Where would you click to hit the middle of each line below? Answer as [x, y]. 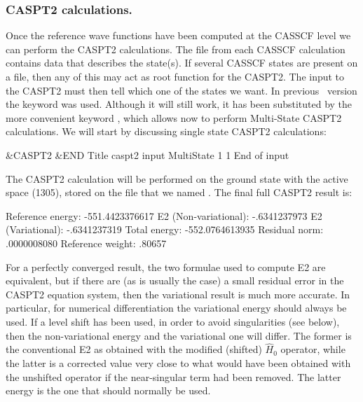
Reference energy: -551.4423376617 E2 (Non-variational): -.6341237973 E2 [164, 215]
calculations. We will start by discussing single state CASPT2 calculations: [166, 131]
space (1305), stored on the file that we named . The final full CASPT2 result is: [179, 192]
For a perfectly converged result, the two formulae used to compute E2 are [166, 266]
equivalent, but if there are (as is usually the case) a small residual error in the [175, 280]
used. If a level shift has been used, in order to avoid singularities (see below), [173, 321]
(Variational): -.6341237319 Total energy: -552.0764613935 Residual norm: [165, 229]
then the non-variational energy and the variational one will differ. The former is [179, 335]
